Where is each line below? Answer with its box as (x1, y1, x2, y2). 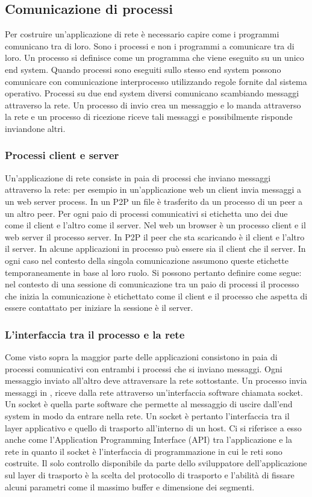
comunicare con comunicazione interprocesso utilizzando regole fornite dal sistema (5, 75, 307, 87)
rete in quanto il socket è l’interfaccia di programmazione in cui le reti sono (5, 445, 282, 457)
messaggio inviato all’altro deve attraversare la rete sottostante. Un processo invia (5, 374, 307, 387)
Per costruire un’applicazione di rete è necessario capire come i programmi (5, 28, 279, 40)
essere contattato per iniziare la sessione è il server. (5, 301, 193, 314)
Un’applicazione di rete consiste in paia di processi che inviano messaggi (5, 171, 271, 184)
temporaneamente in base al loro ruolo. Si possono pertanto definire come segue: (5, 266, 302, 278)
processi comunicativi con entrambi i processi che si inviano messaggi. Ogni (5, 362, 282, 375)
